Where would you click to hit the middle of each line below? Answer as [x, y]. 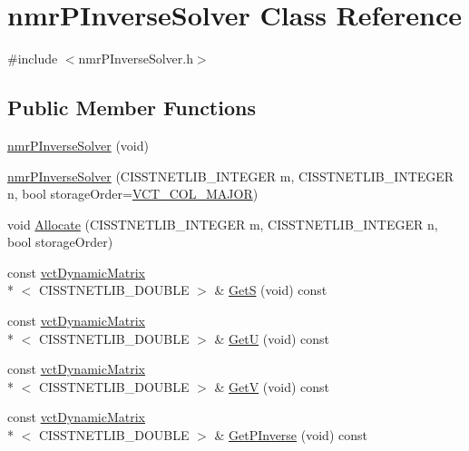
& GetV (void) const [272, 386]
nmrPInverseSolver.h [136, 59]
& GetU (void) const [272, 338]
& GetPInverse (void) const [291, 435]
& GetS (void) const [271, 290]
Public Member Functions [132, 108]
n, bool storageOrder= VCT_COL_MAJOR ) [133, 194]
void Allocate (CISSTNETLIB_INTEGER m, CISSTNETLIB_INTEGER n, [223, 224]
